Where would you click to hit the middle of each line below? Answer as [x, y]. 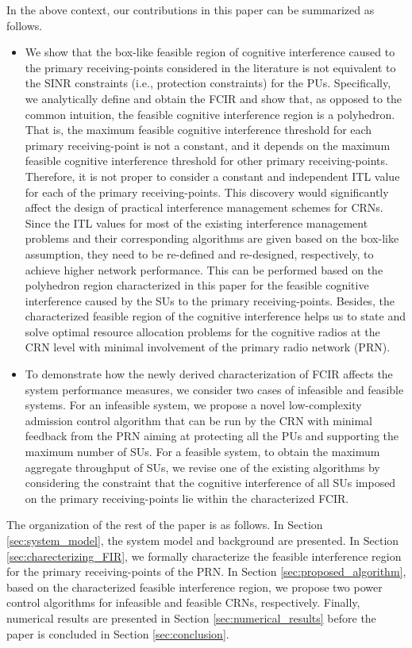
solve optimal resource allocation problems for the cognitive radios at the [202, 331]
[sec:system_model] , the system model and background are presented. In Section [203, 540]
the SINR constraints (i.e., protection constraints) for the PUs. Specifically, [208, 83]
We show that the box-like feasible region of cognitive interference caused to [210, 52]
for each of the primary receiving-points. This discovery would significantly [207, 192]
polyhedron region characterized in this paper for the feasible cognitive [197, 285]
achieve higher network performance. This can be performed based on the [204, 269]
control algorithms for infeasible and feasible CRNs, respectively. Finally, [183, 602]
